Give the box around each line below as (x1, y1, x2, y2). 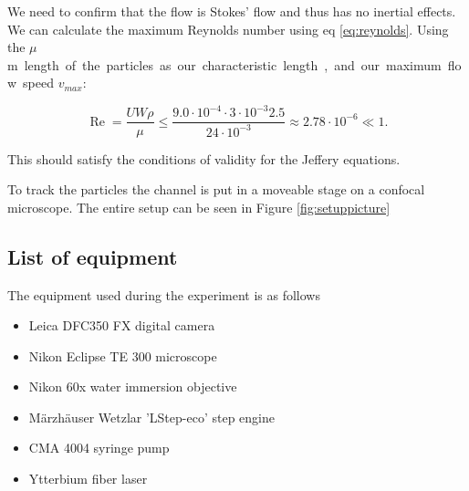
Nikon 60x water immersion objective (28, 377, 237, 396)
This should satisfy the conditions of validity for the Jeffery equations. (7, 149, 401, 168)
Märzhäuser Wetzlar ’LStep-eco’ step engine (28, 407, 275, 426)
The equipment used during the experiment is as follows (7, 285, 320, 304)
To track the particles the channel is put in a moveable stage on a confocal (7, 180, 425, 199)
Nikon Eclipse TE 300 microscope (28, 346, 217, 365)
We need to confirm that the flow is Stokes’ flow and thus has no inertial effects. (7, 2, 456, 20)
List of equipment (7, 242, 178, 270)
